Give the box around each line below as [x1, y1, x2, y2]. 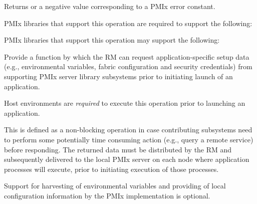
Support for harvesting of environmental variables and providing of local [4, 180, 226, 191]
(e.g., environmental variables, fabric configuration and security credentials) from [4, 61, 252, 72]
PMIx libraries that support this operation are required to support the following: [4, 18, 252, 28]
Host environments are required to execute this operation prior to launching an [4, 98, 245, 108]
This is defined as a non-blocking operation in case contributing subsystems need [4, 124, 252, 135]
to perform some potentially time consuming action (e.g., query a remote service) [4, 134, 253, 144]
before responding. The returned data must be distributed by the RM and [4, 144, 232, 154]
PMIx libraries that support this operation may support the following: [4, 35, 220, 45]
